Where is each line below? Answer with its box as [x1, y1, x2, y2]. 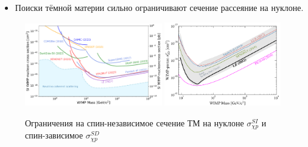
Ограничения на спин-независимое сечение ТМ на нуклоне [25, 116, 244, 129]
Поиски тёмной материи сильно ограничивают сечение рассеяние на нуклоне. [15, 1, 304, 13]
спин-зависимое [25, 129, 83, 142]
